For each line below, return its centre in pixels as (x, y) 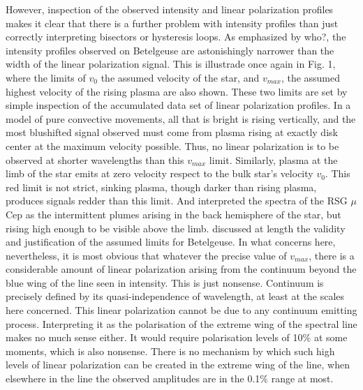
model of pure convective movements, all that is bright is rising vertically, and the (181, 118)
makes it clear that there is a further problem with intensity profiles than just (172, 23)
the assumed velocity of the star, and (180, 77)
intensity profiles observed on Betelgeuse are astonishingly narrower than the (170, 50)
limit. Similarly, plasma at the (273, 159)
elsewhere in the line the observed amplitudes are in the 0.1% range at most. (170, 378)
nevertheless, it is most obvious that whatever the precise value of (146, 255)
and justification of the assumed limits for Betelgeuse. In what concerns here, (171, 242)
